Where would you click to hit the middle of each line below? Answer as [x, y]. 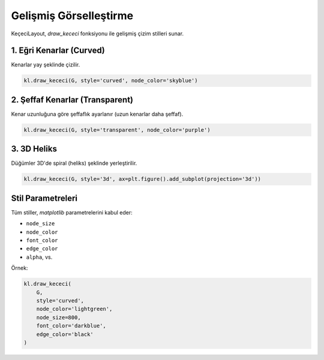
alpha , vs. [39, 257]
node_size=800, [58, 317]
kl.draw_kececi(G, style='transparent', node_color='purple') [117, 130]
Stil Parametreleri [44, 198]
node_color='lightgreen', [74, 309]
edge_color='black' [65, 334]
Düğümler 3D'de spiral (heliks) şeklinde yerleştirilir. [74, 163]
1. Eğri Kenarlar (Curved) [58, 51]
